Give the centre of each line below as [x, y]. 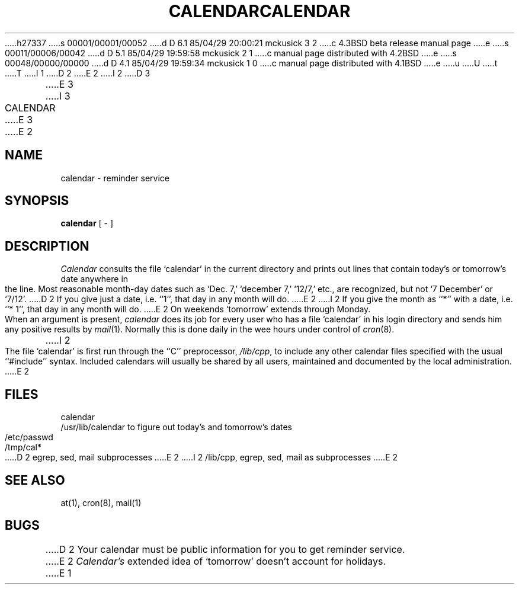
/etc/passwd [29, 437]
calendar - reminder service [115, 178]
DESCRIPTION [47, 246]
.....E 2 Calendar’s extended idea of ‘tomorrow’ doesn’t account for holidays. [216, 561]
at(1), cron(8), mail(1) [101, 502]
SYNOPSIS [37, 201]
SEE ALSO [35, 480]
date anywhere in [94, 279]
